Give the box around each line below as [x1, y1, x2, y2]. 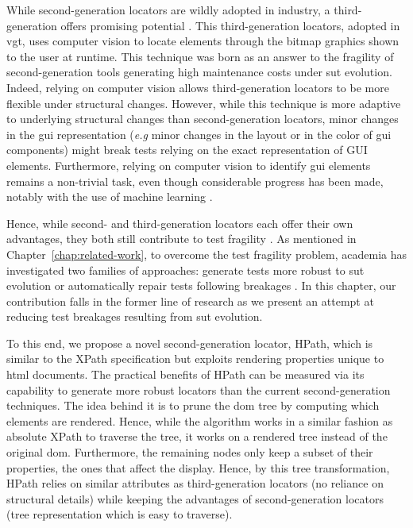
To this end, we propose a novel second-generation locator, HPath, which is [6, 334, 373, 351]
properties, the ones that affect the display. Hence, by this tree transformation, [6, 459, 390, 476]
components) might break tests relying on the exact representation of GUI [6, 141, 368, 158]
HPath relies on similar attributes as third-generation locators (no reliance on [6, 475, 384, 491]
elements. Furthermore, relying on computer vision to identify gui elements [6, 156, 371, 173]
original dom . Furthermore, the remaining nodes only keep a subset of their [6, 444, 373, 461]
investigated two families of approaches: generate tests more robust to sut [6, 261, 365, 278]
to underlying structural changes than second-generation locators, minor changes [6, 110, 399, 127]
